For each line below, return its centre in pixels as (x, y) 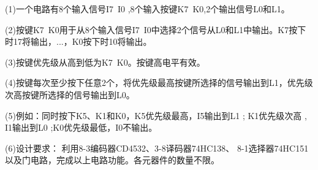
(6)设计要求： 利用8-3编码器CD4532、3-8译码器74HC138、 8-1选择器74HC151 (157, 148)
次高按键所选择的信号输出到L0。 (70, 94)
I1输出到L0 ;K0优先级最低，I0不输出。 (81, 127)
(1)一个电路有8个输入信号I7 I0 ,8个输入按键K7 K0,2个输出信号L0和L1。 (147, 9)
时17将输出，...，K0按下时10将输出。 (78, 41)
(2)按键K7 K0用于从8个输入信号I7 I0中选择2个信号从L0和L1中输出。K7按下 (156, 29)
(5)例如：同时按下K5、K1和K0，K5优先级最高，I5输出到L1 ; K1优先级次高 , (156, 115)
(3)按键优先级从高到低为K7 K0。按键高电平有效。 (105, 62)
